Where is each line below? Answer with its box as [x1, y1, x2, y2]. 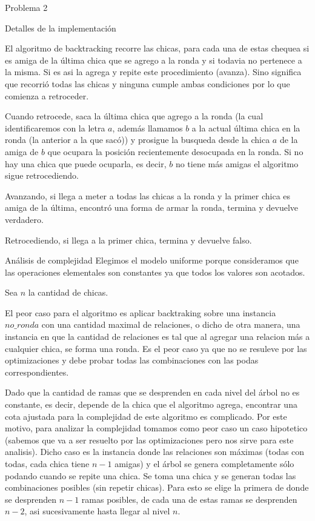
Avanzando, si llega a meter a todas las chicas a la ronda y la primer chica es [5, 189, 291, 202]
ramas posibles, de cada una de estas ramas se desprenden [81, 493, 297, 505]
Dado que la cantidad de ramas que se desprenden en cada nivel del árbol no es [5, 386, 300, 399]
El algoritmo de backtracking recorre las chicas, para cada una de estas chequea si [5, 42, 310, 55]
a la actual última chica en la [191, 121, 300, 134]
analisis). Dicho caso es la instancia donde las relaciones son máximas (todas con [5, 445, 305, 458]
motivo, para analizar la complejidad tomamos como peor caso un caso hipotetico [5, 422, 308, 434]
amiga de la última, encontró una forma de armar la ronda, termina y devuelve [5, 201, 299, 214]
